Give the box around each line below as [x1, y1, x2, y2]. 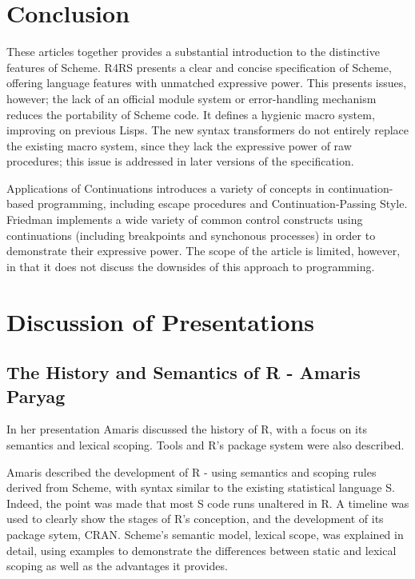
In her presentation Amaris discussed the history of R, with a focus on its [6, 421, 367, 437]
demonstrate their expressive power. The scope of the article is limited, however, [6, 242, 401, 259]
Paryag [6, 383, 66, 408]
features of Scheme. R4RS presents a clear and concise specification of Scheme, [6, 58, 392, 75]
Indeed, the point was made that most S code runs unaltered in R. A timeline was [6, 494, 409, 511]
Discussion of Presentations [6, 305, 315, 337]
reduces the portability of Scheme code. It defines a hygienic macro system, [6, 106, 375, 122]
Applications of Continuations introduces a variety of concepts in [6, 179, 325, 196]
